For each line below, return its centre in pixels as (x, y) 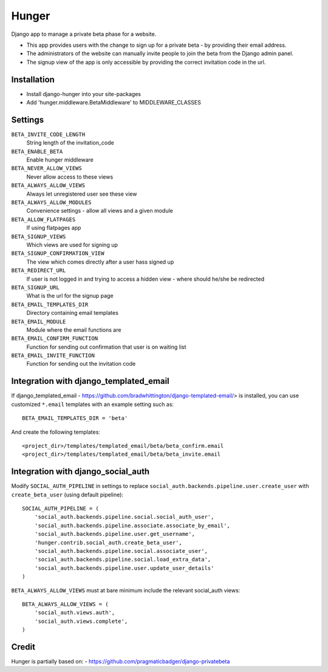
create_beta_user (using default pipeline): (67, 495)
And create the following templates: (56, 432)
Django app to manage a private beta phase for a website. (84, 34)
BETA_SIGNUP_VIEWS (39, 236)
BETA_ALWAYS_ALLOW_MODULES (51, 203)
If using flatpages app (54, 228)
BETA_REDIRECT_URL (39, 271)
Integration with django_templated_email (90, 381)
